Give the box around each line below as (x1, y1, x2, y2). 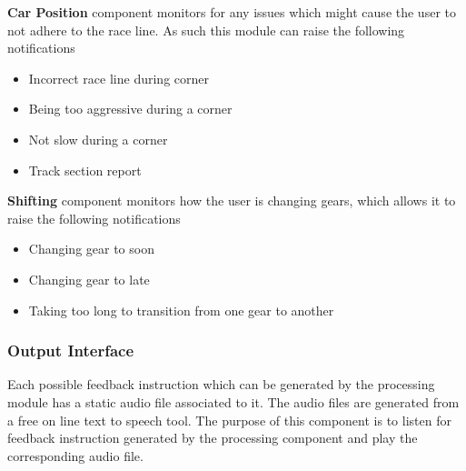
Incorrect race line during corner (28, 68, 209, 87)
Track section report (28, 160, 142, 179)
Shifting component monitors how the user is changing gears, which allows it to (7, 191, 456, 210)
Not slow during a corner (28, 129, 168, 148)
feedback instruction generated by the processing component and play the (7, 428, 418, 447)
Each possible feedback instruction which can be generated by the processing (7, 375, 435, 394)
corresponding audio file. (7, 446, 144, 465)
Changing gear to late (28, 269, 150, 288)
